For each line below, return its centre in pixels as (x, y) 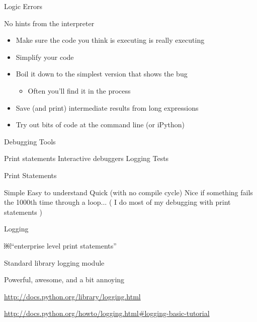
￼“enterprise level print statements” (60, 245)
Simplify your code (45, 57)
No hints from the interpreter (49, 23)
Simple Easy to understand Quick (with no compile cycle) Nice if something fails (128, 192)
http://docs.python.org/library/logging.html (72, 296)
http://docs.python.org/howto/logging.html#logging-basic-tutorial (107, 313)
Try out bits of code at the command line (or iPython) (100, 125)
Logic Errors (23, 6)
